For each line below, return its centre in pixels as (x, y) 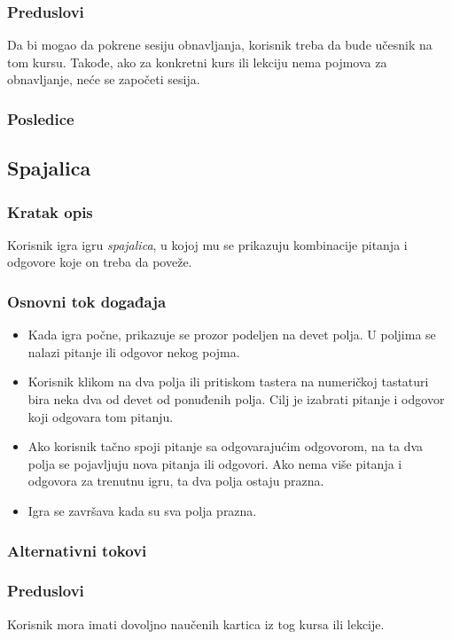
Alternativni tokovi (77, 550)
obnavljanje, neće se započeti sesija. (104, 79)
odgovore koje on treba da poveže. (100, 262)
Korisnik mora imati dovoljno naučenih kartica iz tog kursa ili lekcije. (196, 623)
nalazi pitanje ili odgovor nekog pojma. (134, 351)
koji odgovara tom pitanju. (101, 416)
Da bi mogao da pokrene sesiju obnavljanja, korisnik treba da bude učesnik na (220, 45)
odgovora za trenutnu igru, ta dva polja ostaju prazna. (176, 481)
